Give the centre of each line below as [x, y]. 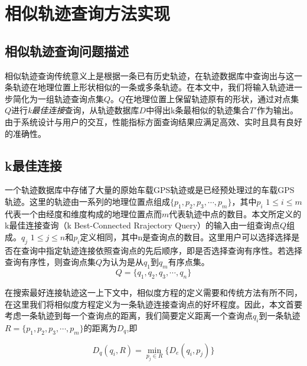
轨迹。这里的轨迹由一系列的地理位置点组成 [87, 201]
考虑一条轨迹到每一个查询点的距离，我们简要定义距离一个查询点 [129, 316]
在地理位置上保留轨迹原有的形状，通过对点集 [212, 98]
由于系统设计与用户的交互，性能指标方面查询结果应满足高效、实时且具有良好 [153, 121]
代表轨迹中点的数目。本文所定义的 [235, 213]
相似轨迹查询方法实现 [88, 13]
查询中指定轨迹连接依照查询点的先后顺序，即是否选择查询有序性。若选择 [161, 250]
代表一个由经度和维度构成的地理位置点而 [83, 213]
